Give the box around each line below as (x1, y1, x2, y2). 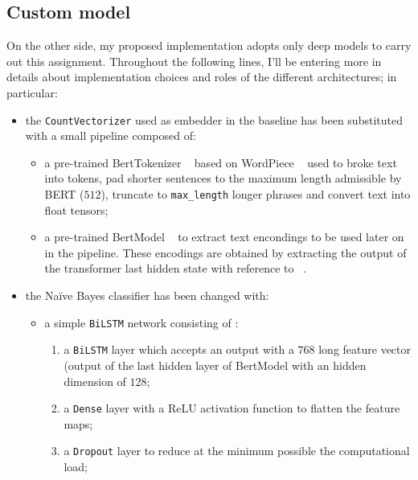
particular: (6, 84, 58, 101)
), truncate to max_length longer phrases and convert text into (100, 186, 411, 203)
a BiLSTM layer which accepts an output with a (64, 341, 294, 358)
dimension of (64, 372, 126, 389)
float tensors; (44, 201, 109, 218)
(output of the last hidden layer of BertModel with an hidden (64, 356, 367, 373)
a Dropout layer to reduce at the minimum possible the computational (64, 442, 410, 459)
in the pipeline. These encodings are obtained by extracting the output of (44, 244, 407, 261)
